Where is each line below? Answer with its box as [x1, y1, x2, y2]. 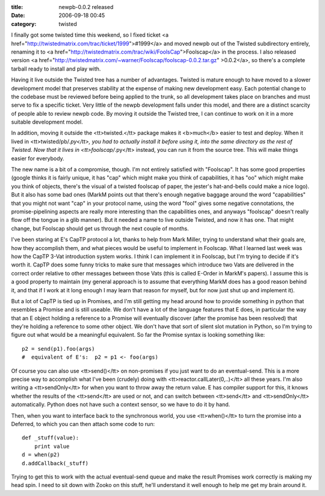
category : [11, 20, 37, 27]
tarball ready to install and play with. [11, 65, 101, 72]
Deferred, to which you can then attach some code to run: [11, 420, 155, 427]
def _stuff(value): [22, 435, 79, 441]
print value [34, 443, 70, 450]
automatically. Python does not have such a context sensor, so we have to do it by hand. [11, 401, 231, 408]
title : [11, 4, 23, 10]
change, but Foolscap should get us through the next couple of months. [11, 225, 189, 232]
